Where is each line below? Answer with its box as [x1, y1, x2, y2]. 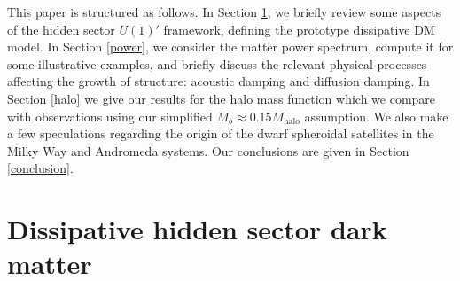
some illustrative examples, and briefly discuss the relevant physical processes [7, 54, 427, 73]
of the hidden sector [7, 20, 115, 38]
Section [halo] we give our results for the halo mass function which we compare [7, 89, 436, 107]
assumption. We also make [304, 106, 448, 125]
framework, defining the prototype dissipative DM [163, 20, 435, 38]
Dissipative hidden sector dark [7, 211, 387, 247]
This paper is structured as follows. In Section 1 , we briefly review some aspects [7, 3, 441, 20]
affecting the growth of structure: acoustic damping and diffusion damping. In [7, 72, 430, 90]
